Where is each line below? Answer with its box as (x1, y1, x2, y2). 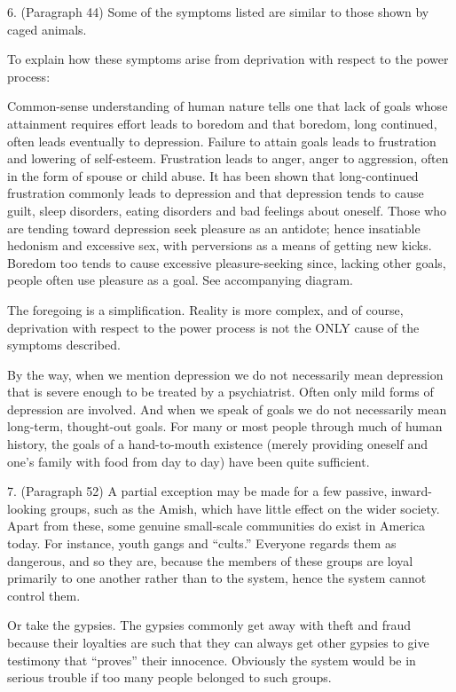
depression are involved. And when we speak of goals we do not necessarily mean (7, 399, 447, 418)
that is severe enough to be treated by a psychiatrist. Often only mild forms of (7, 382, 434, 401)
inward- (390, 482, 432, 500)
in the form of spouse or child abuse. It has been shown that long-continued (7, 166, 419, 185)
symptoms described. (7, 335, 121, 354)
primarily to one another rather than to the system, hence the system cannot (7, 569, 427, 587)
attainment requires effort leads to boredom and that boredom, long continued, (7, 114, 437, 132)
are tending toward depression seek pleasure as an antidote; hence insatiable (7, 218, 421, 237)
